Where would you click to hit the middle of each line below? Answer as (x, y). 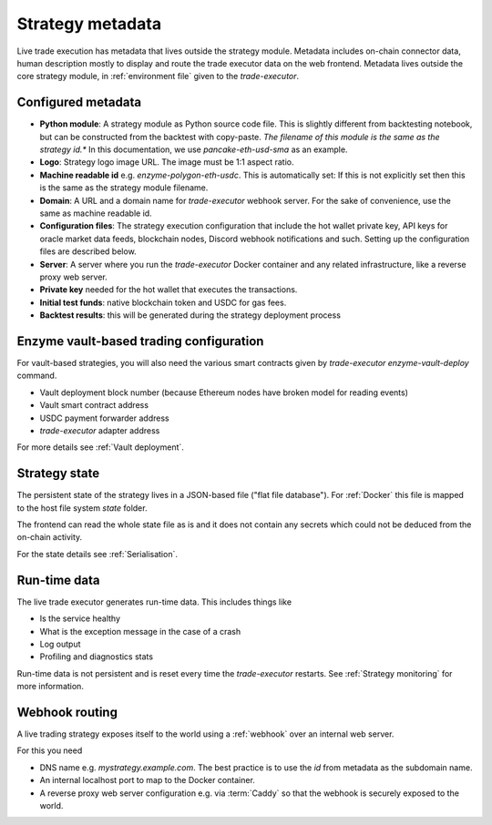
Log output (60, 644)
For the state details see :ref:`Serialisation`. (97, 554)
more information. (50, 687)
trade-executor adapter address (100, 430)
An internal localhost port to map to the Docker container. (147, 780)
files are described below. (88, 251)
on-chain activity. (50, 537)
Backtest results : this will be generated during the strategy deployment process (190, 315)
